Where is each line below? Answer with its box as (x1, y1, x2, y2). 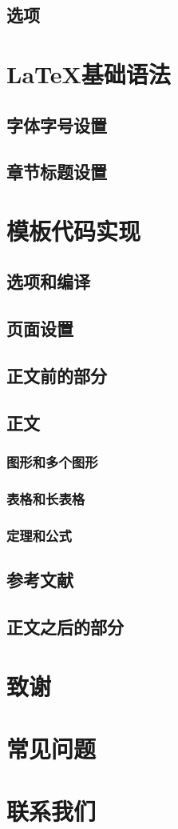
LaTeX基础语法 (6, 57, 171, 90)
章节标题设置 (6, 159, 107, 184)
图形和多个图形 (6, 452, 98, 472)
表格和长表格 (6, 488, 85, 508)
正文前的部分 (6, 363, 107, 388)
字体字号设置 (6, 112, 107, 137)
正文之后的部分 (6, 614, 124, 639)
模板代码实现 (6, 214, 141, 246)
